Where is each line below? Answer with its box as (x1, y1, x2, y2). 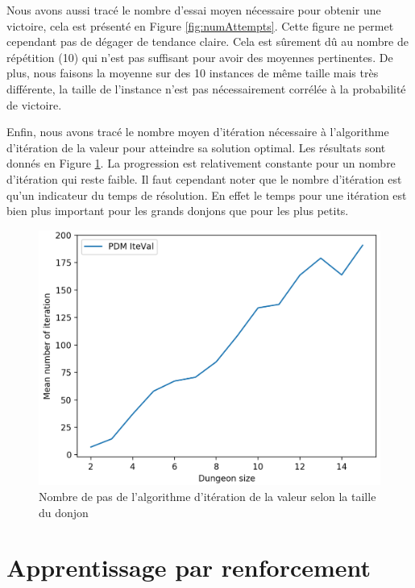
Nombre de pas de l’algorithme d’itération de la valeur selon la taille (39, 488, 376, 505)
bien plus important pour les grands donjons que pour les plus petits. (6, 202, 349, 219)
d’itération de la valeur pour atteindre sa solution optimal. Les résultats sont (6, 139, 386, 155)
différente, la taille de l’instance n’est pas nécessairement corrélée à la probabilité (6, 80, 406, 97)
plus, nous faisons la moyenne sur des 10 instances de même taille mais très (6, 64, 379, 81)
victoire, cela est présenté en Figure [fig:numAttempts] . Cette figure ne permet (6, 17, 394, 34)
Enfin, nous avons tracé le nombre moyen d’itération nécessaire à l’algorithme (6, 123, 389, 140)
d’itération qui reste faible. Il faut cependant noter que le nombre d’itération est (6, 170, 402, 187)
